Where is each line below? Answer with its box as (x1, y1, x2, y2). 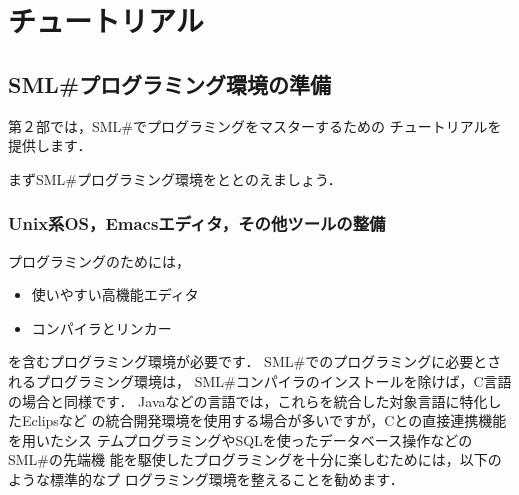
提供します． (8, 135, 92, 156)
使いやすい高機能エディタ (31, 284, 199, 305)
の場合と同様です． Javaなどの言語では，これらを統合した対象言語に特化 (8, 390, 488, 411)
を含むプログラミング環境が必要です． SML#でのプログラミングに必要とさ (8, 351, 502, 372)
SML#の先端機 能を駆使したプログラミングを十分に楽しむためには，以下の (8, 449, 502, 470)
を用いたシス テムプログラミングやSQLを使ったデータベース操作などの (8, 429, 473, 450)
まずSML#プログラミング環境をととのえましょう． (8, 168, 342, 189)
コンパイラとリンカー (31, 317, 172, 338)
